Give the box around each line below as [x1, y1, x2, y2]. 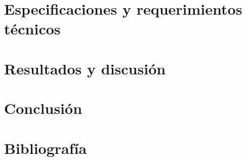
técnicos [4, 18, 61, 39]
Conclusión [4, 98, 83, 118]
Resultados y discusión [4, 58, 166, 78]
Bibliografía [4, 137, 87, 158]
